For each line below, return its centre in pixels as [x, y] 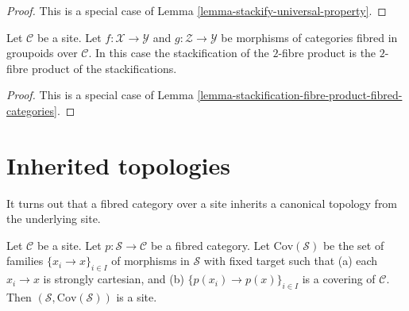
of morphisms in [150, 261]
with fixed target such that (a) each [291, 261]
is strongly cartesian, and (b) [114, 279]
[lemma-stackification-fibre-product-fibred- [300, 95]
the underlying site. [54, 219]
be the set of [353, 245]
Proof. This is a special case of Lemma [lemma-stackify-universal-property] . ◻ [197, 10]
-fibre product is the [327, 53]
